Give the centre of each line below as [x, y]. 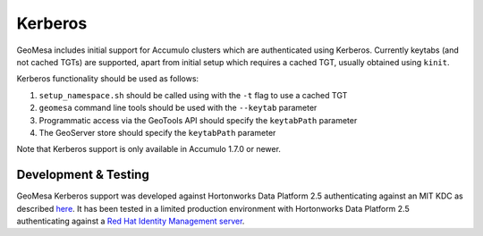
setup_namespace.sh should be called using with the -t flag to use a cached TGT [193, 95]
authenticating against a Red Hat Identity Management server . [131, 221]
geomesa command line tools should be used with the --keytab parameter [178, 108]
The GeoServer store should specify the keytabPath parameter [157, 132]
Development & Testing [83, 175]
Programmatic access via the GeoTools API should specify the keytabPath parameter [198, 120]
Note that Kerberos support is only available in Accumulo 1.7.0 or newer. [149, 149]
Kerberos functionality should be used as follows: [108, 79]
